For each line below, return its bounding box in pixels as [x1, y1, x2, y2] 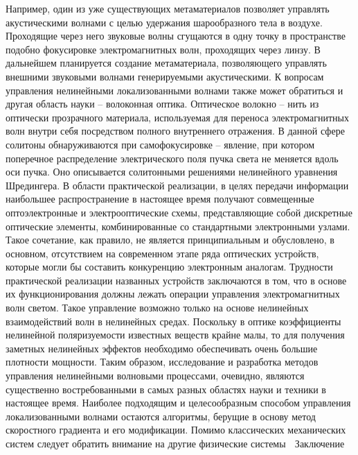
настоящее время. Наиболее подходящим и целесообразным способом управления [6, 395, 351, 410]
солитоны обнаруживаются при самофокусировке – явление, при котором [6, 137, 315, 151]
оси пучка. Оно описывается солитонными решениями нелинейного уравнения [6, 164, 338, 179]
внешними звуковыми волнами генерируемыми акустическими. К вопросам [6, 69, 324, 83]
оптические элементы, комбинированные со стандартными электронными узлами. [6, 218, 350, 233]
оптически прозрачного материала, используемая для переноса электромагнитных [6, 110, 349, 124]
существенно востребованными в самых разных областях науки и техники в [6, 381, 326, 396]
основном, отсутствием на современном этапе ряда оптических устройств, [6, 246, 319, 260]
